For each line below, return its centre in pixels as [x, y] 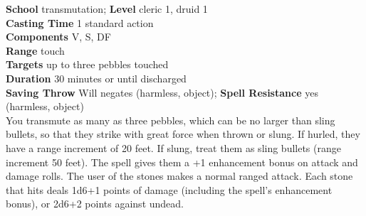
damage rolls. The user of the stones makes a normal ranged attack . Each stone [179, 176]
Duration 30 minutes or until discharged [96, 78]
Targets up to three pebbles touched [87, 64]
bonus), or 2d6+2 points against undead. [95, 204]
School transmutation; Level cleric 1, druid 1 [107, 9]
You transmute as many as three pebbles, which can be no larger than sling [171, 120]
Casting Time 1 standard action [80, 22]
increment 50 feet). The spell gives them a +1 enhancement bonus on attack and [182, 162]
